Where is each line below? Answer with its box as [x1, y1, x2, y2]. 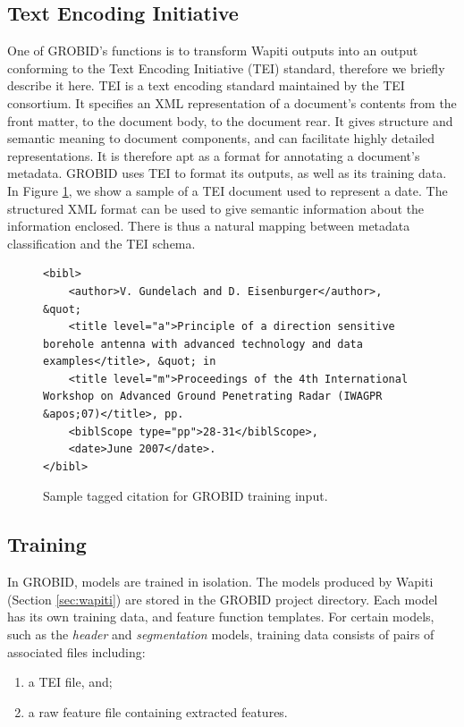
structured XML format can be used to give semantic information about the [7, 199, 425, 217]
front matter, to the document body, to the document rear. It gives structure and [7, 111, 453, 130]
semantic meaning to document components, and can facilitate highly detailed [7, 129, 435, 148]
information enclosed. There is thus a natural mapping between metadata [7, 216, 410, 235]
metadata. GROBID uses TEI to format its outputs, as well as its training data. [7, 164, 447, 182]
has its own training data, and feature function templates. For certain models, [7, 607, 434, 626]
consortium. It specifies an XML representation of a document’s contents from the [7, 93, 457, 112]
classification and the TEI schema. [7, 233, 196, 252]
